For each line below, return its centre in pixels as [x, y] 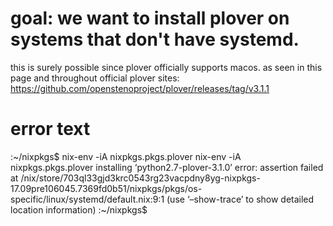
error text [50, 129]
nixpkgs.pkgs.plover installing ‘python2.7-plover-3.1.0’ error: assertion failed [167, 167]
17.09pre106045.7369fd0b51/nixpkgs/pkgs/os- [106, 188]
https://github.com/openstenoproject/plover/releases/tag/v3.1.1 [140, 88]
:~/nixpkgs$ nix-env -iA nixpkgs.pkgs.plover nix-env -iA [126, 156]
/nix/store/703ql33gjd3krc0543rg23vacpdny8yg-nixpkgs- [140, 178]
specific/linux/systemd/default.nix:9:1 [87, 199]
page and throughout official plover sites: [95, 78]
